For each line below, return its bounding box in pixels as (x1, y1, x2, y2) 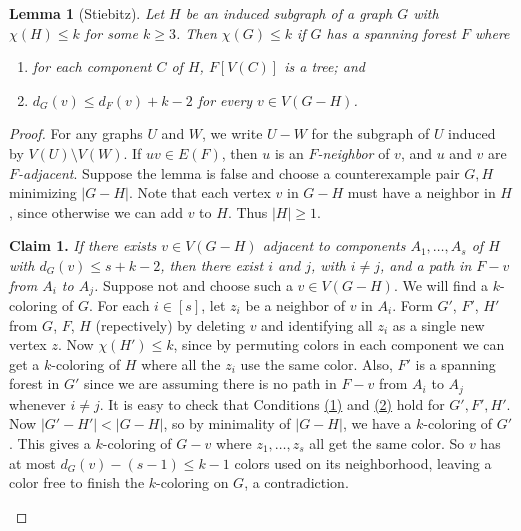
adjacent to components (262, 235, 406, 256)
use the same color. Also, (240, 353, 393, 374)
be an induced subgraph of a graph (185, 3, 393, 23)
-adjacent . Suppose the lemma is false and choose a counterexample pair (18, 162, 460, 183)
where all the (141, 353, 221, 374)
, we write (202, 123, 263, 144)
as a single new (392, 314, 485, 335)
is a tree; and (284, 56, 365, 77)
